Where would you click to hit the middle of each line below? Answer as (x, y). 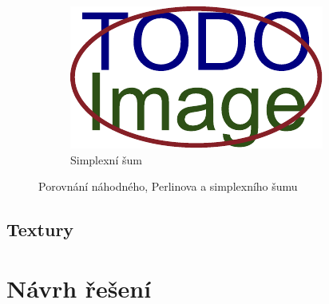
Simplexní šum (106, 159)
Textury (40, 229)
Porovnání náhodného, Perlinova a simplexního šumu (168, 186)
